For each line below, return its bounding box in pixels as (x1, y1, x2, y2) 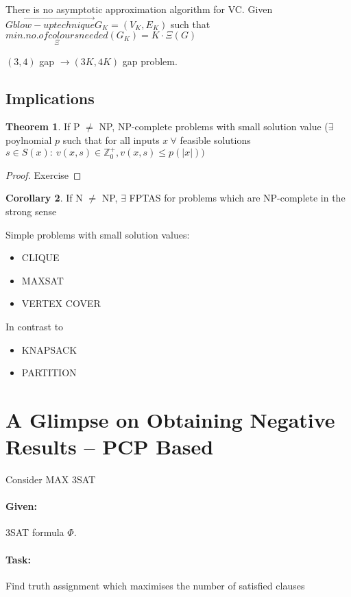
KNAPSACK (21, 342, 77, 356)
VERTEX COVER (21, 296, 101, 310)
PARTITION (21, 365, 77, 380)
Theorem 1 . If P (5, 119, 80, 134)
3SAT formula (5, 525, 64, 539)
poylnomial (5, 133, 52, 147)
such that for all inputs (62, 133, 160, 147)
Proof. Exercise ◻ (5, 167, 82, 182)
